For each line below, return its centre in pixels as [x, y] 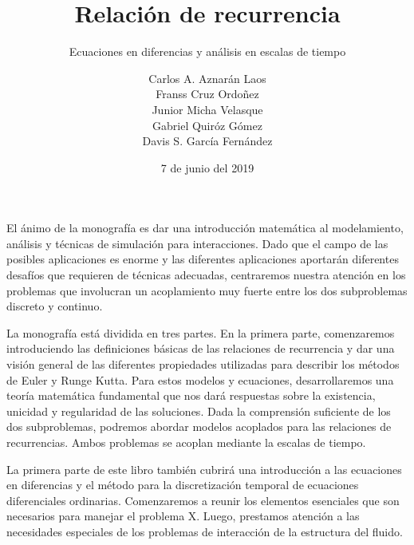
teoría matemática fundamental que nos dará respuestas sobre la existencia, [191, 395]
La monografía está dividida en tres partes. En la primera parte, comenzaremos [201, 332]
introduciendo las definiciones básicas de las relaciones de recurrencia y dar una [201, 348]
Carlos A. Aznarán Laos [207, 78]
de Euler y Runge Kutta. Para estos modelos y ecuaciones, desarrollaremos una [200, 379]
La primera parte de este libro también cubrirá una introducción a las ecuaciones [204, 469]
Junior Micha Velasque [207, 109]
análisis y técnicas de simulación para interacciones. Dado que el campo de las [197, 243]
